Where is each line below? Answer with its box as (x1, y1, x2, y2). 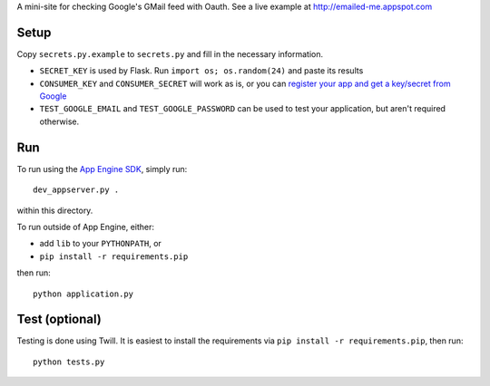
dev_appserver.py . (33, 185, 120, 195)
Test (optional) (16, 312, 102, 327)
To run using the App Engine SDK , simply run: (16, 163, 188, 174)
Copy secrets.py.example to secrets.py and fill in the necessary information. (16, 48, 324, 59)
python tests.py (33, 356, 105, 367)
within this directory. (16, 205, 93, 216)
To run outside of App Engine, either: (16, 221, 154, 232)
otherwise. (39, 116, 80, 127)
